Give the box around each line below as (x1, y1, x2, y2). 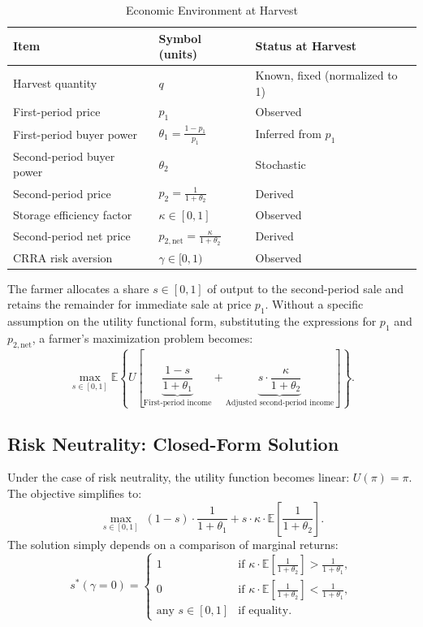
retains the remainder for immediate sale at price (7, 296, 252, 313)
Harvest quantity (13, 74, 97, 91)
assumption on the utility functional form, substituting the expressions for (7, 313, 377, 330)
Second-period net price (13, 227, 131, 244)
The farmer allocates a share (7, 279, 149, 296)
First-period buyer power (13, 125, 137, 142)
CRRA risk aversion (13, 249, 113, 266)
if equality (238, 605, 289, 617)
